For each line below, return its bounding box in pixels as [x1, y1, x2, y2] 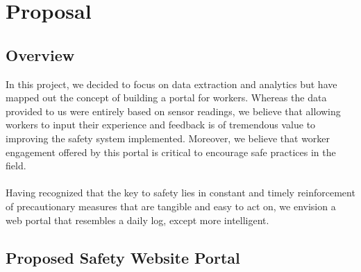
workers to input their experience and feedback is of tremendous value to [6, 117, 316, 132]
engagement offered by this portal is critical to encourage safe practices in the [6, 144, 336, 159]
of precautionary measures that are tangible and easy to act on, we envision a [6, 198, 336, 213]
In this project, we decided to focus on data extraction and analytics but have [6, 76, 337, 91]
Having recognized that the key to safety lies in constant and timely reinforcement [6, 185, 355, 200]
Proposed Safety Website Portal [6, 246, 240, 268]
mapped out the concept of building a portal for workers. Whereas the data [6, 90, 327, 105]
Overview [6, 44, 75, 65]
